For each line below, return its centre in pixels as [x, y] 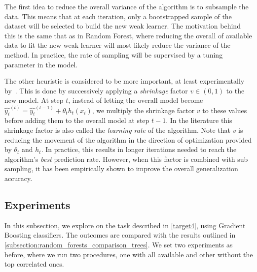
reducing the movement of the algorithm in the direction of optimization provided [128, 139]
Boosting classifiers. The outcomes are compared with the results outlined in [120, 235]
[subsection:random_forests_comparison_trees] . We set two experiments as [119, 244]
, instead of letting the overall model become [136, 100]
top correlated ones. [34, 264]
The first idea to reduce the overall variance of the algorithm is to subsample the [127, 6]
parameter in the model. [41, 64]
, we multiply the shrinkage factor [143, 110]
